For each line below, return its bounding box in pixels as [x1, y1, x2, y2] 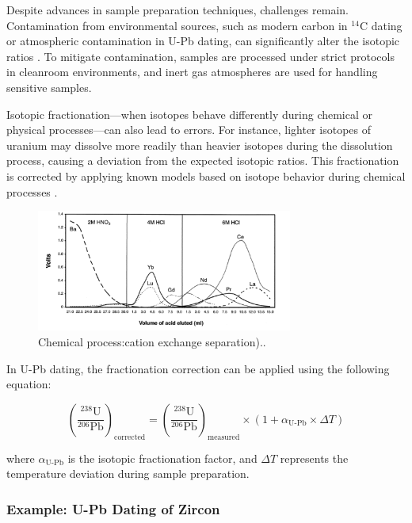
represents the [280, 449, 349, 466]
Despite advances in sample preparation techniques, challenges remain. [6, 2, 349, 17]
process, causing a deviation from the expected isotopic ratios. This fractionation [6, 152, 399, 169]
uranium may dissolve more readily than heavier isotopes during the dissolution [6, 136, 393, 153]
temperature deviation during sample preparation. [6, 465, 250, 482]
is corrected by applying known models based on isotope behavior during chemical [6, 167, 406, 184]
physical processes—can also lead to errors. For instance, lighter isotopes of [6, 121, 371, 138]
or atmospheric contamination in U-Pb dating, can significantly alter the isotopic [6, 32, 400, 49]
